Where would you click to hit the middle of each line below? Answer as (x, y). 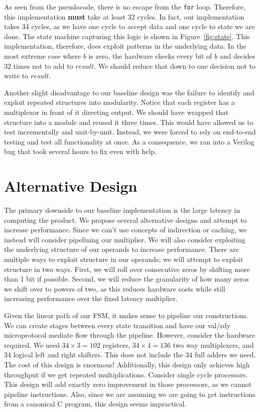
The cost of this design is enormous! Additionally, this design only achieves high (127, 364)
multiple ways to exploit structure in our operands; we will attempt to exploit (124, 259)
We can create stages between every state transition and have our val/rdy (117, 325)
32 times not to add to (39, 65)
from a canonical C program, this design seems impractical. (95, 404)
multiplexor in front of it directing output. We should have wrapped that (116, 112)
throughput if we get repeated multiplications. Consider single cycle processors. (126, 374)
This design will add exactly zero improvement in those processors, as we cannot (128, 384)
